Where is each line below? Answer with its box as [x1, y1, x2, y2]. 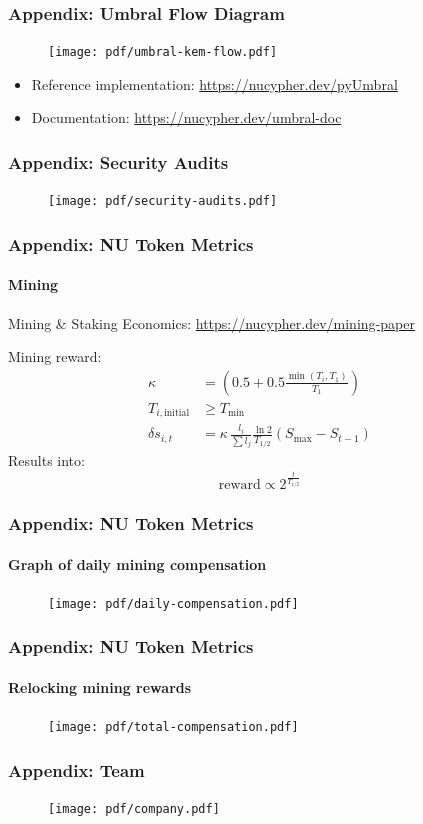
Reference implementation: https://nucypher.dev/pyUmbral [31, 73, 398, 94]
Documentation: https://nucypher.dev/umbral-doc [31, 107, 342, 128]
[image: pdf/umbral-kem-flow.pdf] [48, 45, 278, 60]
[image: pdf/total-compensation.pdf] [48, 720, 299, 735]
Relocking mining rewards [8, 677, 192, 697]
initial [164, 408, 190, 419]
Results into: [8, 450, 85, 471]
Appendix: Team [8, 757, 145, 782]
